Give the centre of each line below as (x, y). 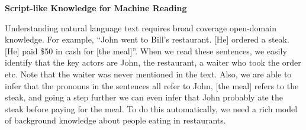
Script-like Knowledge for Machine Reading (96, 8)
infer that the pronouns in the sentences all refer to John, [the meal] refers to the (152, 85)
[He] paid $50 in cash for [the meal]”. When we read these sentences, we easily (146, 51)
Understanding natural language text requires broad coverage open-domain (141, 27)
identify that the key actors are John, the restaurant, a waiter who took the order (153, 62)
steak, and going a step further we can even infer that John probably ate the (144, 97)
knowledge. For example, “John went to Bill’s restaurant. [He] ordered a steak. (147, 39)
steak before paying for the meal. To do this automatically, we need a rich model (151, 108)
